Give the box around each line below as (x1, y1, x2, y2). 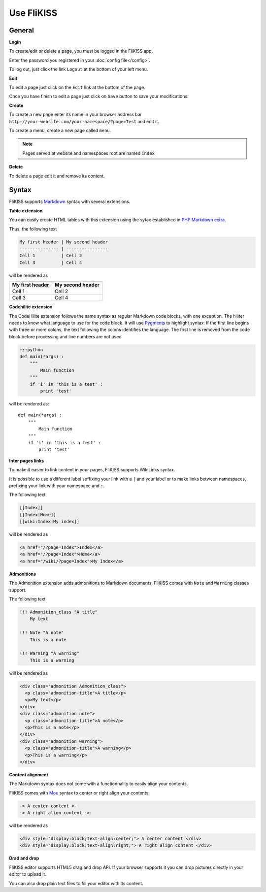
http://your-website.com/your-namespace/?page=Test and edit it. (9, 118, 160, 124)
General (9, 26, 34, 34)
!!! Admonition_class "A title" (19, 609, 98, 615)
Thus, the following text (9, 226, 57, 231)
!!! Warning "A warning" (19, 651, 80, 656)
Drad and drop (9, 855, 39, 861)
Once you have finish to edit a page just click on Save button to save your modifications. (9, 94, 189, 99)
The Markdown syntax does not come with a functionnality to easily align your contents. (9, 781, 188, 787)
